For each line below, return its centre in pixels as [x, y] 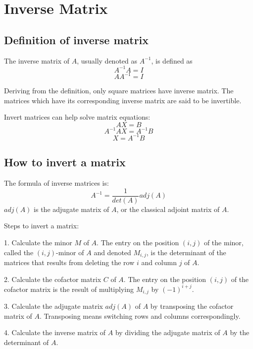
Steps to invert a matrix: [42, 226]
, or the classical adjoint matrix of [168, 209]
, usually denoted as [107, 60]
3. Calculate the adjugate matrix [53, 306]
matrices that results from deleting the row [69, 262]
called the [19, 252]
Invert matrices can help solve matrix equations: [77, 117]
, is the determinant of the [186, 252]
